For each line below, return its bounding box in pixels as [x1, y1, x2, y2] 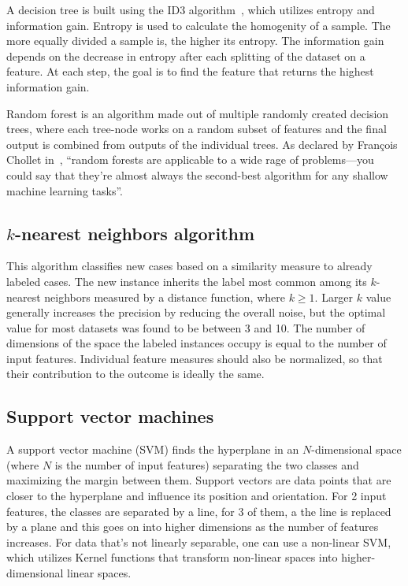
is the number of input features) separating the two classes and [54, 456, 359, 473]
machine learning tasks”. [6, 182, 123, 198]
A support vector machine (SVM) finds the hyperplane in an [6, 441, 299, 458]
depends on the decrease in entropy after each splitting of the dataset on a [6, 47, 365, 64]
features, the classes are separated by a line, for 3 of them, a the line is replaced [6, 503, 391, 519]
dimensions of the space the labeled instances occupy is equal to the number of [6, 335, 387, 351]
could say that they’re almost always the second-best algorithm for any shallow [6, 166, 388, 183]
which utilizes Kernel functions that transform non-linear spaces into [6, 549, 338, 566]
